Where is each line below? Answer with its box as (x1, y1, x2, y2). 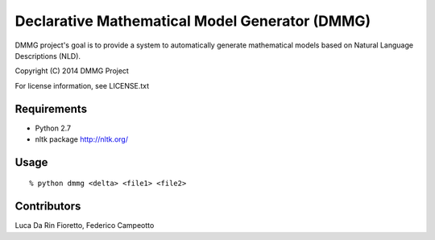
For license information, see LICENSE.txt (14, 81, 150, 90)
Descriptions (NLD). (14, 51, 81, 60)
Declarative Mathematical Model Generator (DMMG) (14, 12, 371, 30)
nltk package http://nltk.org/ (35, 134, 129, 144)
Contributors (14, 200, 81, 213)
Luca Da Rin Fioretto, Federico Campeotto (14, 221, 155, 230)
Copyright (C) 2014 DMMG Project (14, 66, 129, 76)
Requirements (14, 101, 88, 116)
